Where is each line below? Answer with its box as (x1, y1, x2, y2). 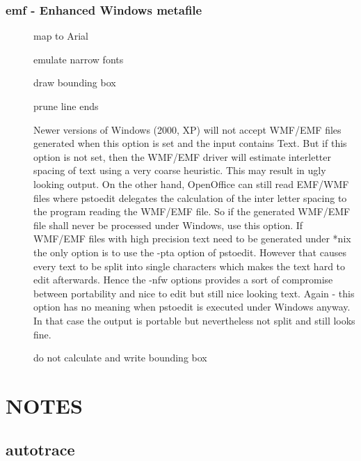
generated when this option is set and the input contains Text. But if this (33, 136, 347, 150)
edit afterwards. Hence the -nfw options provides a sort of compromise (33, 272, 333, 287)
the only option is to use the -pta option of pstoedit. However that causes (33, 244, 346, 259)
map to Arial (33, 29, 88, 43)
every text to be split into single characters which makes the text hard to (33, 258, 346, 273)
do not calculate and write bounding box (33, 350, 207, 365)
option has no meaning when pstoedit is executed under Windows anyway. (33, 299, 351, 314)
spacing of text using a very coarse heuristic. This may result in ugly (33, 163, 326, 178)
